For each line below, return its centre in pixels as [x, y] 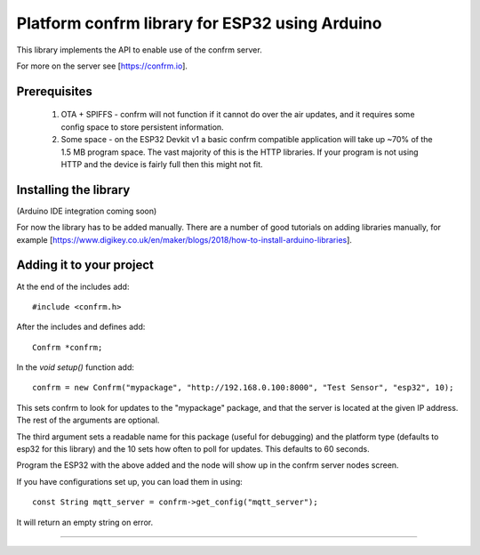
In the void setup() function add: [76, 367]
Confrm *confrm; [68, 347]
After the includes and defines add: [81, 327]
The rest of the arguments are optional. [88, 420]
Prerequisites [54, 91]
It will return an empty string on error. [85, 522]
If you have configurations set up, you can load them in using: [130, 481]
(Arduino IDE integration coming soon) [87, 211]
